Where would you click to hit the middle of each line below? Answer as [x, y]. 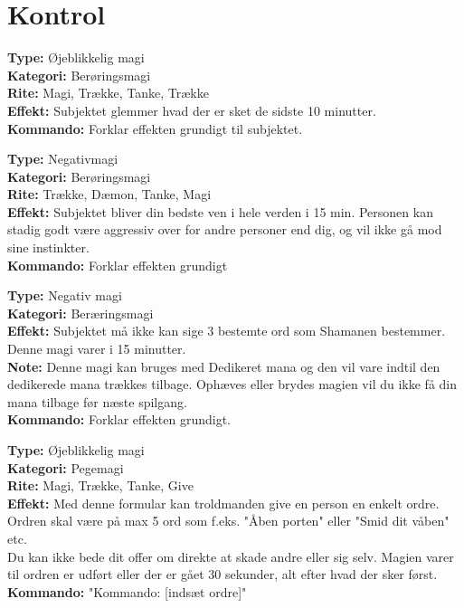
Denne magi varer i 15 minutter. [97, 349]
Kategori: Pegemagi [66, 467]
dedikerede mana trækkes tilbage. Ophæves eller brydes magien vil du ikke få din [232, 384]
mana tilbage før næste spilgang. [97, 401]
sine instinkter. [48, 247]
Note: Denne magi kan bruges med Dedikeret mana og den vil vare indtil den [224, 366]
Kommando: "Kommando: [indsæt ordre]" [127, 591]
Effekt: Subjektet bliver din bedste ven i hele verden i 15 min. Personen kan [220, 211]
